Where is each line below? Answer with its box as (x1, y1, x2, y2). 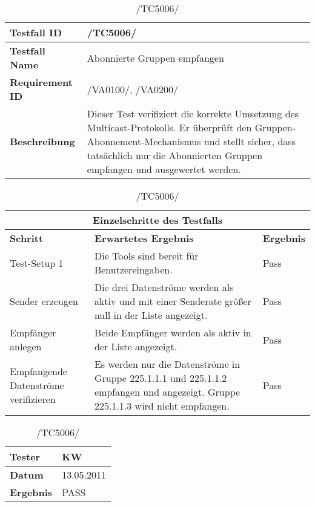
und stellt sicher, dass (204, 134, 296, 148)
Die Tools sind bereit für (94, 249, 199, 263)
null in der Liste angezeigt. (94, 308, 208, 322)
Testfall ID (10, 25, 62, 39)
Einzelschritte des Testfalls (92, 213, 223, 227)
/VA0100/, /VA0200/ (87, 82, 179, 96)
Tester (10, 450, 41, 463)
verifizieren (10, 391, 56, 406)
